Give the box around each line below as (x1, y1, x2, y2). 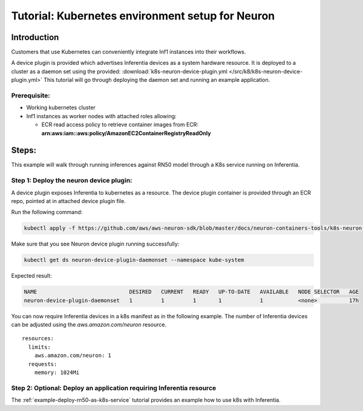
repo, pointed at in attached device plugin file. (11, 197, 126, 204)
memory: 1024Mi (34, 369, 80, 376)
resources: (22, 335, 54, 342)
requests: (28, 361, 57, 367)
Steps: (11, 145, 36, 156)
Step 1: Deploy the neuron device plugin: (11, 176, 132, 185)
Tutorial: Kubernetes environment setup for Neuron (11, 9, 275, 22)
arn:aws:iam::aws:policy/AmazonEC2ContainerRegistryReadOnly (41, 129, 211, 136)
